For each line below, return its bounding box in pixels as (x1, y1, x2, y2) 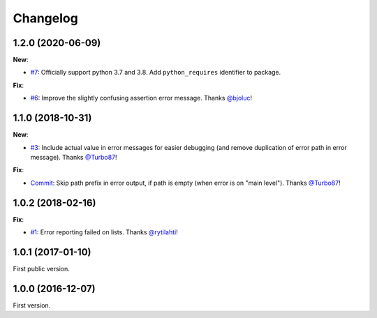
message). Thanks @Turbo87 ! (30, 153, 118, 161)
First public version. (13, 264, 70, 273)
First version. (13, 301, 51, 310)
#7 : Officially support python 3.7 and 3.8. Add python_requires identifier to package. (30, 68, 281, 77)
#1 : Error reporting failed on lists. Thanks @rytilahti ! (30, 228, 178, 236)
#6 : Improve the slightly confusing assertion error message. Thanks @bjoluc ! (30, 94, 253, 103)
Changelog (13, 10, 78, 26)
